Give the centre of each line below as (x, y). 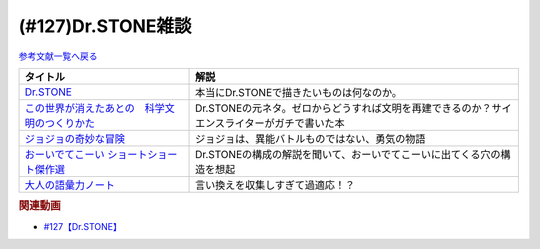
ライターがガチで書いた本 (284, 123)
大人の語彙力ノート (69, 185)
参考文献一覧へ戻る (58, 56)
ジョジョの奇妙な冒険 (74, 138)
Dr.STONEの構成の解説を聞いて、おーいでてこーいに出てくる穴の (348, 154)
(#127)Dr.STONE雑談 (105, 26)
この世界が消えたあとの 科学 (94, 108)
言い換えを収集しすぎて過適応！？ (275, 185)
